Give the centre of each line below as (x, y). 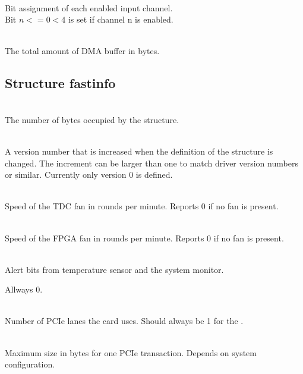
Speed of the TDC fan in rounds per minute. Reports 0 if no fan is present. (142, 206)
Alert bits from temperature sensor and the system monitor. (114, 269)
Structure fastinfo (60, 83)
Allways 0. (24, 289)
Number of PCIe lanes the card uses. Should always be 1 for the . (124, 321)
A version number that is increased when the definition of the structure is (139, 151)
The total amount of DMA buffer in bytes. (82, 51)
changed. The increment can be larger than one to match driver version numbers (151, 163)
